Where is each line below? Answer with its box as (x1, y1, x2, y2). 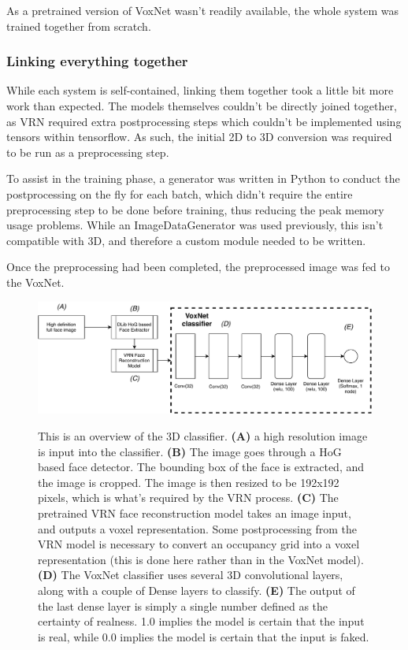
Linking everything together (6, 51, 188, 71)
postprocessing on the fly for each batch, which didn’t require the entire (6, 185, 353, 202)
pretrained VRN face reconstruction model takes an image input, (38, 504, 351, 521)
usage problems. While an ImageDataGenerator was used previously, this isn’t (6, 217, 384, 233)
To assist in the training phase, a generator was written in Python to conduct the (6, 170, 400, 187)
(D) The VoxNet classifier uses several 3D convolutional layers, (38, 566, 343, 583)
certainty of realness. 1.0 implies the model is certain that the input (38, 613, 365, 630)
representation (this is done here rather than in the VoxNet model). (38, 551, 364, 567)
